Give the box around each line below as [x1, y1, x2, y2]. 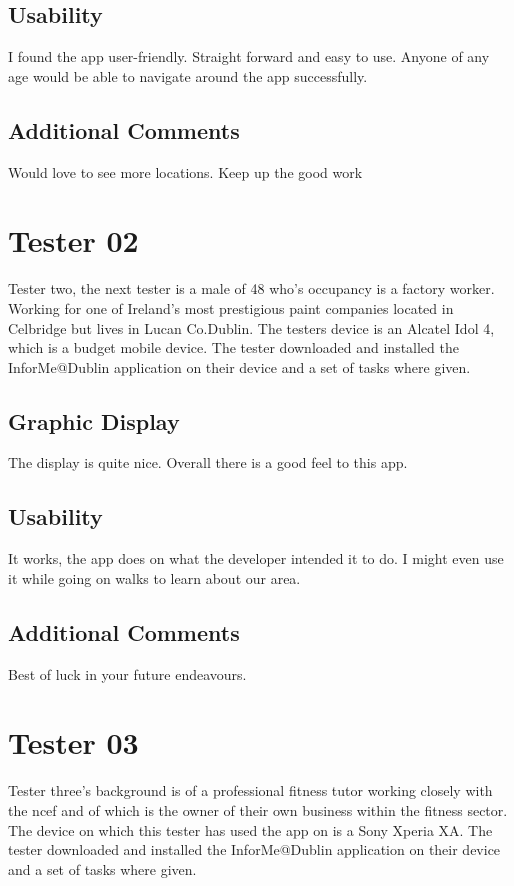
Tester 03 [8, 722, 139, 763]
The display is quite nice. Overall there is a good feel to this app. [8, 452, 408, 473]
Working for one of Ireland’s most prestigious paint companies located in [8, 297, 454, 318]
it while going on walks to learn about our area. [8, 567, 301, 588]
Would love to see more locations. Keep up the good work [8, 161, 363, 182]
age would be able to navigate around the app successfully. [8, 65, 368, 86]
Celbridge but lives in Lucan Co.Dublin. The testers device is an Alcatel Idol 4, [8, 317, 495, 338]
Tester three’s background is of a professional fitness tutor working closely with [8, 780, 493, 801]
